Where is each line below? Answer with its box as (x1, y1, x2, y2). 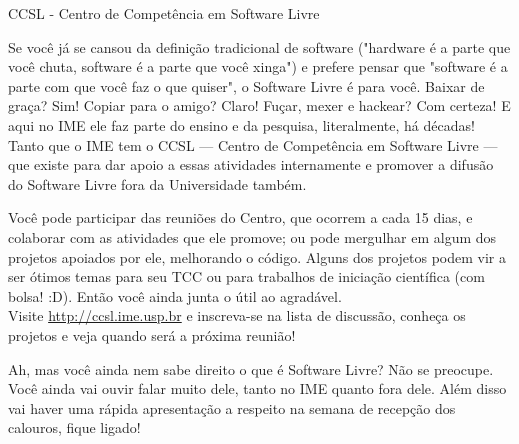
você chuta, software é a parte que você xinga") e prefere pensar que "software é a (8, 56, 508, 77)
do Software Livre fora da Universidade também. (8, 173, 307, 194)
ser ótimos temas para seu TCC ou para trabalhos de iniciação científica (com (8, 266, 485, 287)
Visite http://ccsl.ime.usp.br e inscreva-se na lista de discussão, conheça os (8, 305, 466, 326)
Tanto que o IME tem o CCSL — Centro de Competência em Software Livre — (8, 134, 498, 155)
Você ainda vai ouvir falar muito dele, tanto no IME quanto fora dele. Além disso (8, 378, 507, 399)
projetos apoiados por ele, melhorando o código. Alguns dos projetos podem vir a (8, 246, 507, 267)
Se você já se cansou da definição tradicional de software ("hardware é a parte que (8, 36, 511, 57)
